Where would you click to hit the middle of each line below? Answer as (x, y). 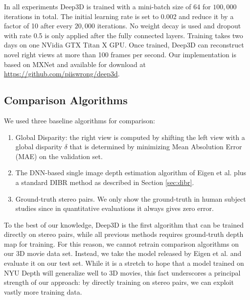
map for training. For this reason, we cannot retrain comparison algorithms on (121, 243)
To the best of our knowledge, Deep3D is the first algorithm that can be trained (124, 224)
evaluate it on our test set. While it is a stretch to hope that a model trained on (124, 263)
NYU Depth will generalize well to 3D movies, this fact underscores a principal (122, 272)
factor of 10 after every (38, 26)
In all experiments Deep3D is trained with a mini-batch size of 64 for (107, 6)
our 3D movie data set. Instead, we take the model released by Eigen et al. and (123, 253)
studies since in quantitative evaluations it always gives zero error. (114, 208)
